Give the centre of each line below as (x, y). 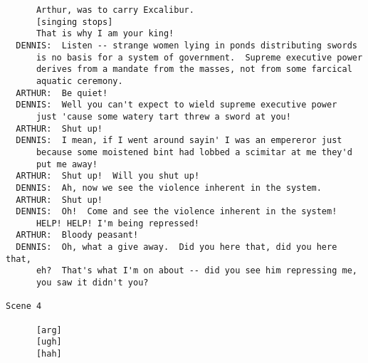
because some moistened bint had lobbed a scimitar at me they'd (194, 152)
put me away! (67, 164)
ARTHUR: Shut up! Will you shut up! (108, 176)
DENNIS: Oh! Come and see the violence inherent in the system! (177, 212)
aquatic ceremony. (79, 81)
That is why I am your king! (105, 34)
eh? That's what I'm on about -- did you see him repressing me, (196, 271)
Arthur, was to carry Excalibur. (115, 10)
